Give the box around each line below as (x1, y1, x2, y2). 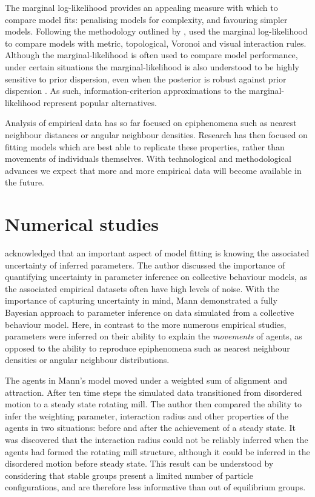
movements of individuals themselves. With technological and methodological (5, 152, 291, 165)
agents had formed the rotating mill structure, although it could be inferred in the (5, 445, 310, 458)
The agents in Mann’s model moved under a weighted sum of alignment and (5, 373, 288, 386)
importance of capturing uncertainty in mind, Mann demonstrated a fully (5, 294, 277, 307)
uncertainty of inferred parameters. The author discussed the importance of (5, 258, 285, 271)
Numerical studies (5, 212, 159, 236)
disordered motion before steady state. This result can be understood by (5, 457, 274, 470)
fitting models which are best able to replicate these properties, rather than (5, 140, 285, 153)
